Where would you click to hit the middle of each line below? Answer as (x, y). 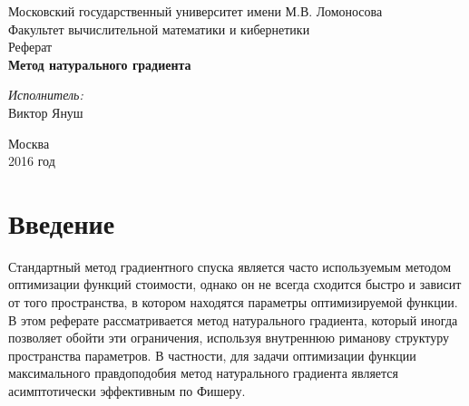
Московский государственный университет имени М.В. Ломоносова (195, 11)
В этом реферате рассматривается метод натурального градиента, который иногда (233, 319)
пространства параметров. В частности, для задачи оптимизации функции (212, 355)
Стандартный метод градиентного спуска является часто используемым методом (230, 266)
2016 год (32, 161)
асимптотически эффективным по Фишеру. (127, 391)
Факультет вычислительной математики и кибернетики (159, 29)
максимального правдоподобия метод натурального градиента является (203, 373)
